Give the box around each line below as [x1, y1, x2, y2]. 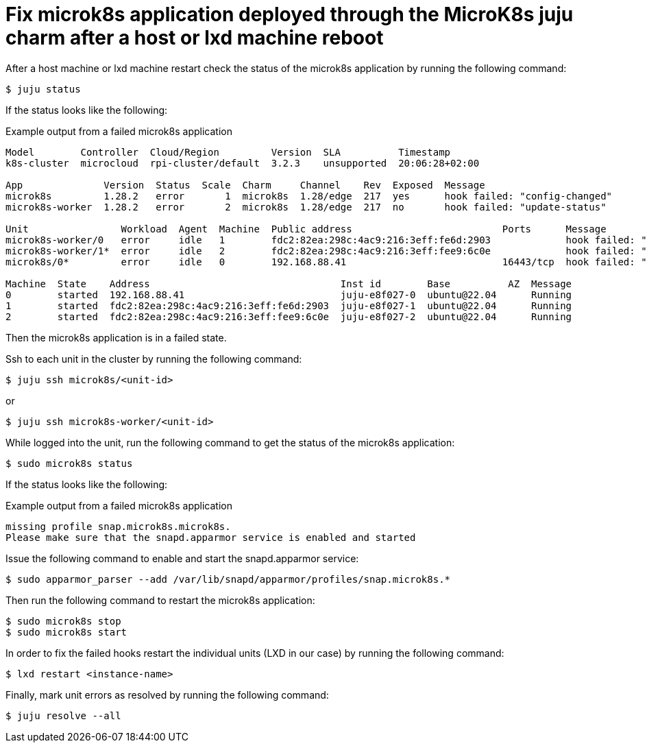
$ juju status [5, 83, 81, 95]
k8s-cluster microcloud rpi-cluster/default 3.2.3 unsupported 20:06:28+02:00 [5, 157, 480, 169]
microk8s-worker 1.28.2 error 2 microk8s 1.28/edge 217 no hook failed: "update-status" [5, 201, 607, 213]
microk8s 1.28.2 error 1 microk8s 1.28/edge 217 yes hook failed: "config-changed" [5, 190, 613, 202]
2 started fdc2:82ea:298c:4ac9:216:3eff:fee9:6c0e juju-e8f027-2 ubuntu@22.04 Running [5, 311, 572, 322]
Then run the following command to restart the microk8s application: [5, 594, 315, 606]
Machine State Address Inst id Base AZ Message [5, 278, 572, 289]
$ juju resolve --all [5, 710, 121, 721]
